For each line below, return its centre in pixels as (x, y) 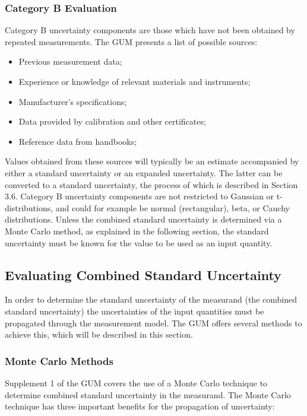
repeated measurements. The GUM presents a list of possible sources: (131, 41)
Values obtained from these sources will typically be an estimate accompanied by (152, 161)
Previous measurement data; (70, 61)
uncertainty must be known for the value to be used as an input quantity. (139, 242)
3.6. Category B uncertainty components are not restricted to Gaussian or (140, 196)
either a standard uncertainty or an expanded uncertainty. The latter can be (144, 172)
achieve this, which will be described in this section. (99, 334)
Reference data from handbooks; (78, 141)
